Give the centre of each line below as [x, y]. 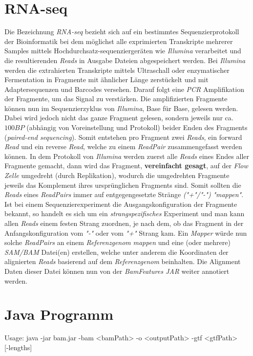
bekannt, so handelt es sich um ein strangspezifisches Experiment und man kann [125, 213]
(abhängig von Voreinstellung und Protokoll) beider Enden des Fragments [137, 127]
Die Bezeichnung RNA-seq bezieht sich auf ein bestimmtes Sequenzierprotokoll [122, 32]
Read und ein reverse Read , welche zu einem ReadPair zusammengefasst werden [123, 146]
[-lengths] [18, 347]
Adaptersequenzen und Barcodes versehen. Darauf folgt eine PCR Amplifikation [124, 89]
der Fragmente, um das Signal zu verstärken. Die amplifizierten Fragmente [116, 99]
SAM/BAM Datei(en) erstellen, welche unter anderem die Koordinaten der [116, 252]
